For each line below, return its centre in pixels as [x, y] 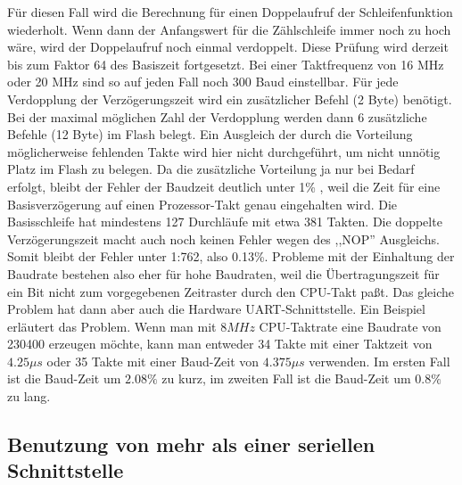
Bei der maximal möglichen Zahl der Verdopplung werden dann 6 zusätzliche [217, 116]
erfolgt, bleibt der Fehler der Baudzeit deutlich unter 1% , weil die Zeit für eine [224, 186]
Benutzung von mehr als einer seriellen [191, 444]
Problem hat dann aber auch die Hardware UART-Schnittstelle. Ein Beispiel [216, 309]
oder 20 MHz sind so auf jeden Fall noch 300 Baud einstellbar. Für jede [203, 82]
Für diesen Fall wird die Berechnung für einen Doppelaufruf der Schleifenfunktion [230, 12]
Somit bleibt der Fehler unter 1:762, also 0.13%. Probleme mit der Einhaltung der [231, 256]
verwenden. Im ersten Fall [379, 361]
